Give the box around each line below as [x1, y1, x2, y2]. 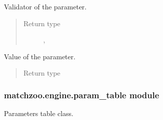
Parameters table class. [4, 108, 73, 119]
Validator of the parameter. [4, 1, 87, 11]
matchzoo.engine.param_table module [4, 88, 160, 101]
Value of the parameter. [4, 51, 76, 61]
